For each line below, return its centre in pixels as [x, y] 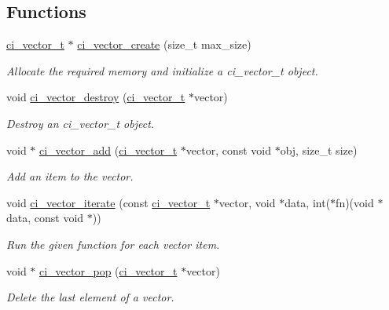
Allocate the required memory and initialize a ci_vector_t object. [162, 70]
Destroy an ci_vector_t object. [81, 123]
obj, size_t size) [319, 150]
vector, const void [228, 150]
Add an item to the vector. [70, 176]
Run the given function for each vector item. [113, 244]
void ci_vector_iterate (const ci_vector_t [108, 202]
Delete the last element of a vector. [90, 297]
